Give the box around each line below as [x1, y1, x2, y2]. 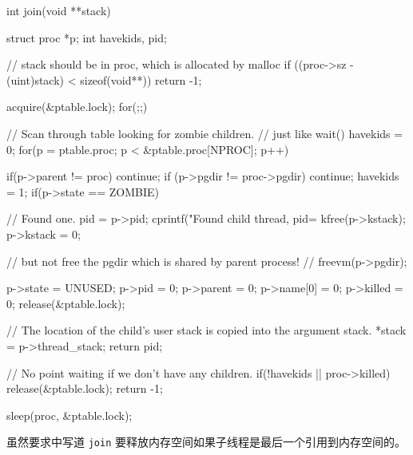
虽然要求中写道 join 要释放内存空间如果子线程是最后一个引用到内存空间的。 [6, 433, 406, 450]
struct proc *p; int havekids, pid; [6, 29, 167, 45]
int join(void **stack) [6, 2, 111, 18]
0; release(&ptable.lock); [6, 295, 125, 311]
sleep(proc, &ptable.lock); [6, 406, 133, 423]
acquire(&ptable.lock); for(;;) [6, 98, 148, 115]
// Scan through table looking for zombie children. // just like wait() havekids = [6, 125, 403, 141]
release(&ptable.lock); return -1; [6, 380, 163, 397]
